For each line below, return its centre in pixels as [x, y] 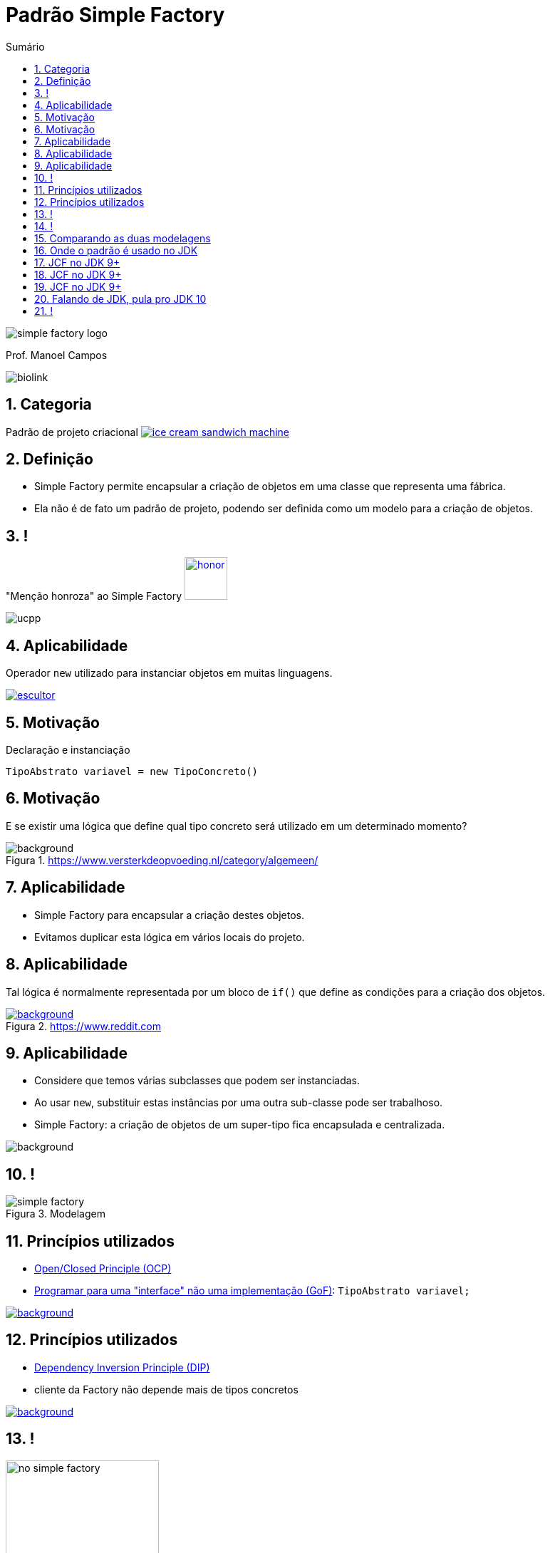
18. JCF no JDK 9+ [78, 274]
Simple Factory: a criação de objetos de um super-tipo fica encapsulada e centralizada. [240, 1125]
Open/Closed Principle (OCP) [103, 1269]
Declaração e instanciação [68, 749]
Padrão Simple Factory [115, 15]
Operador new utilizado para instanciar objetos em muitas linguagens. [169, 673]
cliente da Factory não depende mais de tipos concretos [166, 1389]
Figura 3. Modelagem [56, 1214]
